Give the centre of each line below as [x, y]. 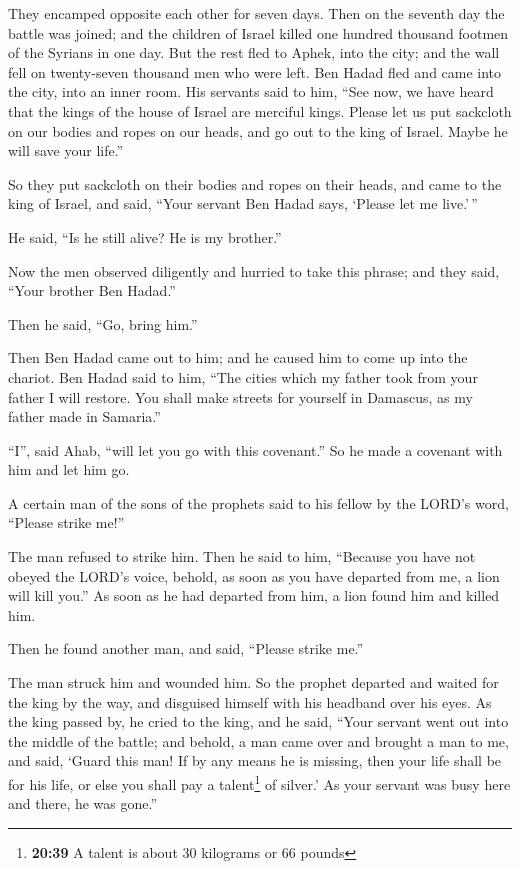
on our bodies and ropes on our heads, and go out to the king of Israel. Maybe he [258, 130]
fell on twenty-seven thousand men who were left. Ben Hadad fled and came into [255, 71]
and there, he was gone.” [83, 803]
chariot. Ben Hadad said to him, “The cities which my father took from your [243, 376]
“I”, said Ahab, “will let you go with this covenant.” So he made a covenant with [255, 449]
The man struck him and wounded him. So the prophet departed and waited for [253, 682]
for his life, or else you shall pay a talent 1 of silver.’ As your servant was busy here [259, 782]
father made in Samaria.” [84, 416]
